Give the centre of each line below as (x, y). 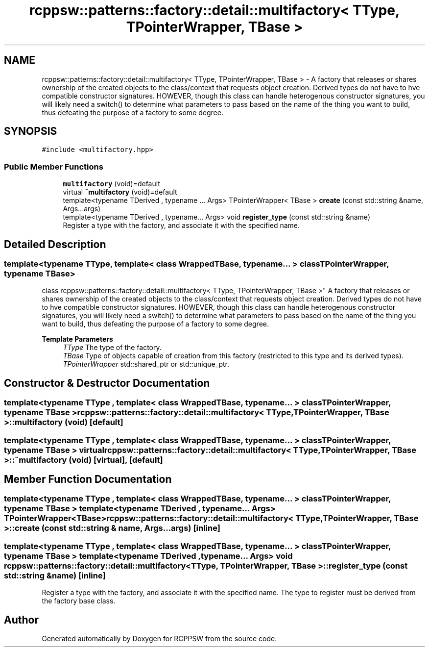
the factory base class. (79, 601)
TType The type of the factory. (112, 348)
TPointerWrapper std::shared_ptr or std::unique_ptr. (146, 364)
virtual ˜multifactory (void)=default (120, 192)
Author (21, 620)
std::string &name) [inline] (55, 575)
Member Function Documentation (88, 479)
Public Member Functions (54, 166)
